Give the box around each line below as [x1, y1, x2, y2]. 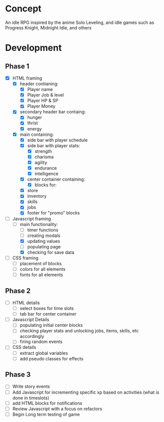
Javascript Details [12, 316, 50, 322]
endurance [34, 165, 57, 171]
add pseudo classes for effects [19, 355, 83, 361]
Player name [27, 87, 53, 93]
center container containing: [27, 176, 85, 182]
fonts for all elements [19, 272, 63, 278]
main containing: [19, 131, 54, 137]
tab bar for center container [19, 311, 77, 317]
